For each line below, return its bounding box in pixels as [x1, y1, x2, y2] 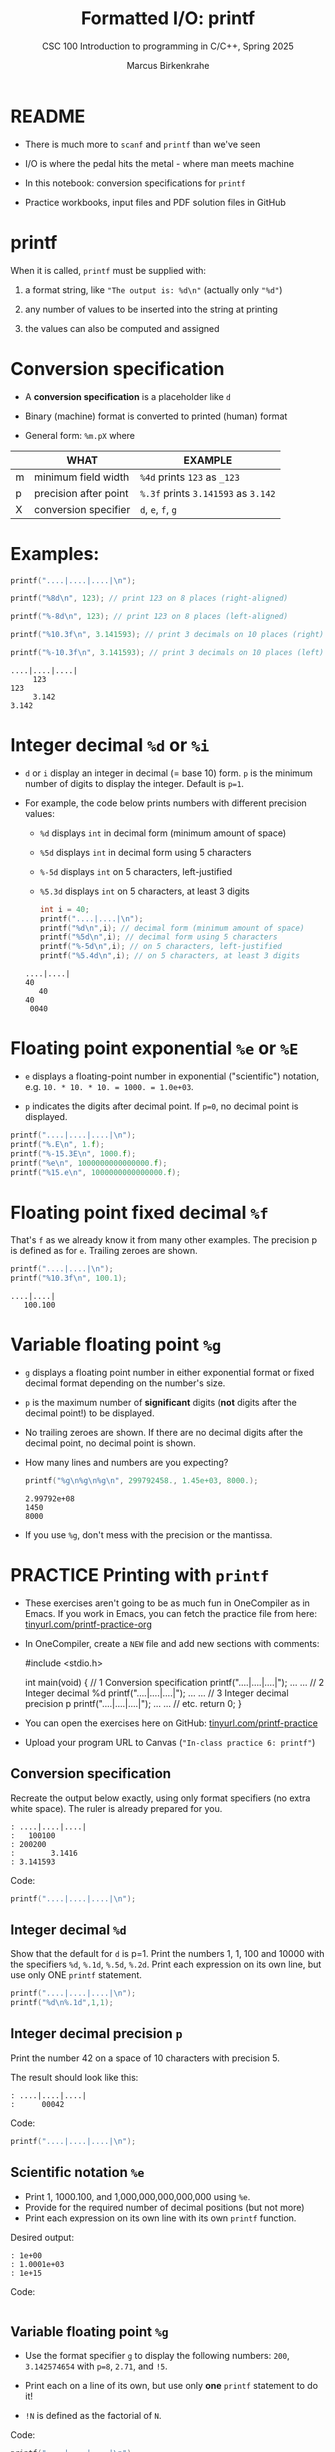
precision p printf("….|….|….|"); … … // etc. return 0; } [24, 1697, 242, 1709]
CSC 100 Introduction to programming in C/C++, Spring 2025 [41, 40, 295, 52]
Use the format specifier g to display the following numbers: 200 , [24, 2350, 290, 2362]
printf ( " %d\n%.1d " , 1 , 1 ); [10, 1998, 114, 2008]
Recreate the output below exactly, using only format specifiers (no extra [10, 1792, 311, 1804]
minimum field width [34, 470, 130, 484]
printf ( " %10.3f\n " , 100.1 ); [10, 1273, 128, 1284]
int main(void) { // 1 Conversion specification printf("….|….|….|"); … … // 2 [24, 1676, 325, 1688]
